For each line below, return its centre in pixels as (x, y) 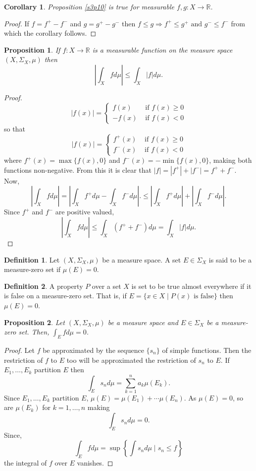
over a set (106, 286)
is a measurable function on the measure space (162, 49)
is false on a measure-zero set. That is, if (65, 296)
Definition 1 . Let (32, 259)
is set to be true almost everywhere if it (191, 286)
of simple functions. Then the (207, 350)
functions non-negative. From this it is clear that (78, 169)
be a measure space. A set (142, 259)
